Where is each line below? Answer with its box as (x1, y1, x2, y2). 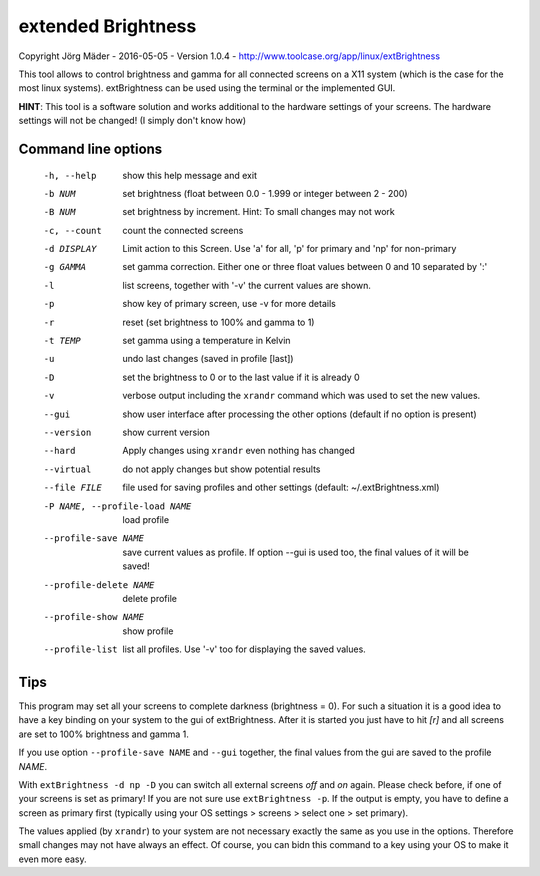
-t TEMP (43, 335, 82, 347)
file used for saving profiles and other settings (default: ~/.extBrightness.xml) (122, 481, 440, 494)
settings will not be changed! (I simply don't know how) (18, 115, 247, 127)
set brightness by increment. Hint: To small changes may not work (122, 206, 395, 218)
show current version (122, 426, 210, 438)
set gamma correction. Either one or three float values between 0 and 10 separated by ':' (122, 261, 488, 273)
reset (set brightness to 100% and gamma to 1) (122, 316, 315, 328)
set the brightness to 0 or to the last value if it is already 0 (122, 371, 360, 383)
